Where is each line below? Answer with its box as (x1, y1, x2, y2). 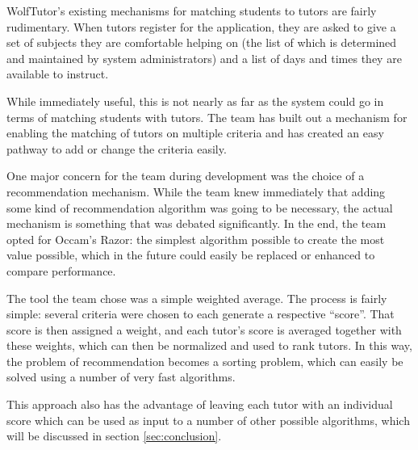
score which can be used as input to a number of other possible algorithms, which (6, 411, 410, 428)
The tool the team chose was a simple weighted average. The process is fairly (6, 289, 387, 306)
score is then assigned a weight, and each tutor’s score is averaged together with (6, 321, 402, 338)
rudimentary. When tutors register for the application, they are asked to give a (6, 18, 396, 35)
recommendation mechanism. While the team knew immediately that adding (6, 183, 386, 200)
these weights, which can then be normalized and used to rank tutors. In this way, (6, 337, 412, 354)
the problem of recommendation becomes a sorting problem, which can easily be (6, 352, 403, 369)
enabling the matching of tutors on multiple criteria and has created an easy (6, 124, 384, 141)
